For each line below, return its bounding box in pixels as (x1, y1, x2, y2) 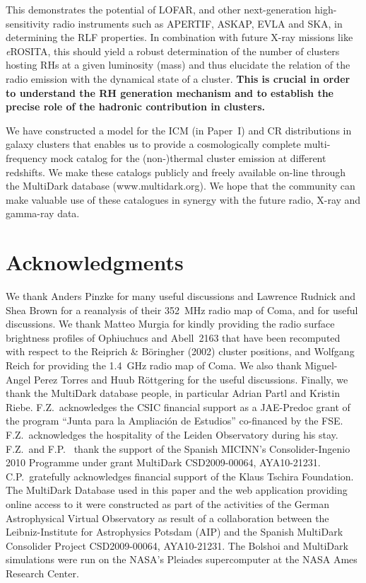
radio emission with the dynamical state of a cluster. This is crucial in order (6, 71, 350, 86)
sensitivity (6, 16, 49, 30)
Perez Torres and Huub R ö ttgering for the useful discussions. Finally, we (34, 371, 348, 386)
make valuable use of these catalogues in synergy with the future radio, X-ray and (6, 192, 361, 207)
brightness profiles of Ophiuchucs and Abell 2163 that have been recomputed (6, 330, 341, 345)
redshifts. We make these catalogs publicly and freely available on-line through (6, 164, 346, 179)
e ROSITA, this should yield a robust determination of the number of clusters (6, 43, 340, 58)
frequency (6, 150, 47, 165)
